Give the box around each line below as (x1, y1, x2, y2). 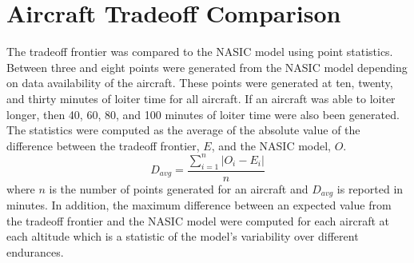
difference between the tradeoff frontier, (6, 137, 200, 153)
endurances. (6, 243, 64, 260)
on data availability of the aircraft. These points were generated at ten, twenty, (6, 74, 393, 91)
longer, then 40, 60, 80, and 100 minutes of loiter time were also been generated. (6, 106, 400, 122)
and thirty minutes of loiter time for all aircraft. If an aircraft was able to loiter (6, 90, 396, 106)
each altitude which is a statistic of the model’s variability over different (6, 228, 359, 245)
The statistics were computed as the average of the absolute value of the (6, 122, 360, 138)
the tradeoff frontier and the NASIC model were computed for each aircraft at (6, 212, 389, 229)
